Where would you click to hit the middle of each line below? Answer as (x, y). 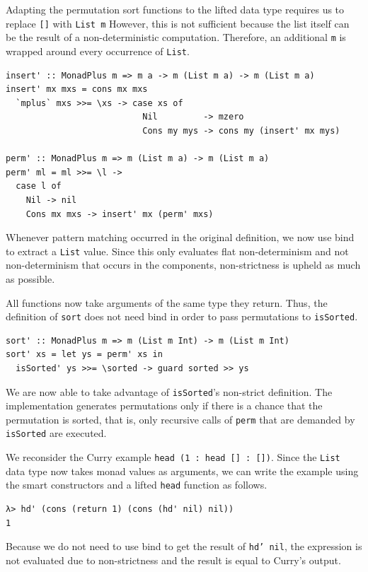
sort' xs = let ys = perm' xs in (84, 355)
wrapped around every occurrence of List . (98, 51)
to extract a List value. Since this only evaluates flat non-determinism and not (177, 251)
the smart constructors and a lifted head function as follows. (137, 485)
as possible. (30, 278)
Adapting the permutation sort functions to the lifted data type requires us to (175, 9)
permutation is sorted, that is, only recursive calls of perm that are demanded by (180, 419)
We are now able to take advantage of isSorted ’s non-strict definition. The (169, 391)
